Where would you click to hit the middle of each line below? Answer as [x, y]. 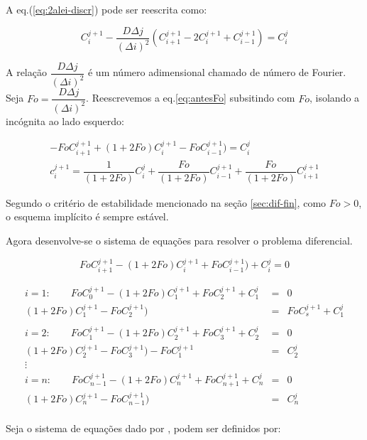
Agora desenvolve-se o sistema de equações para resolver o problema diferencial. [179, 240]
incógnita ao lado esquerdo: [65, 120]
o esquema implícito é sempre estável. [87, 216]
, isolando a [334, 98]
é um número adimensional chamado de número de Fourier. [217, 72]
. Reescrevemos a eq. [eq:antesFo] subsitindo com [191, 98]
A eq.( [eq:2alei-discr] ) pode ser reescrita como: [106, 9]
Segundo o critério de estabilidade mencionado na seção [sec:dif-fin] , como [166, 202]
